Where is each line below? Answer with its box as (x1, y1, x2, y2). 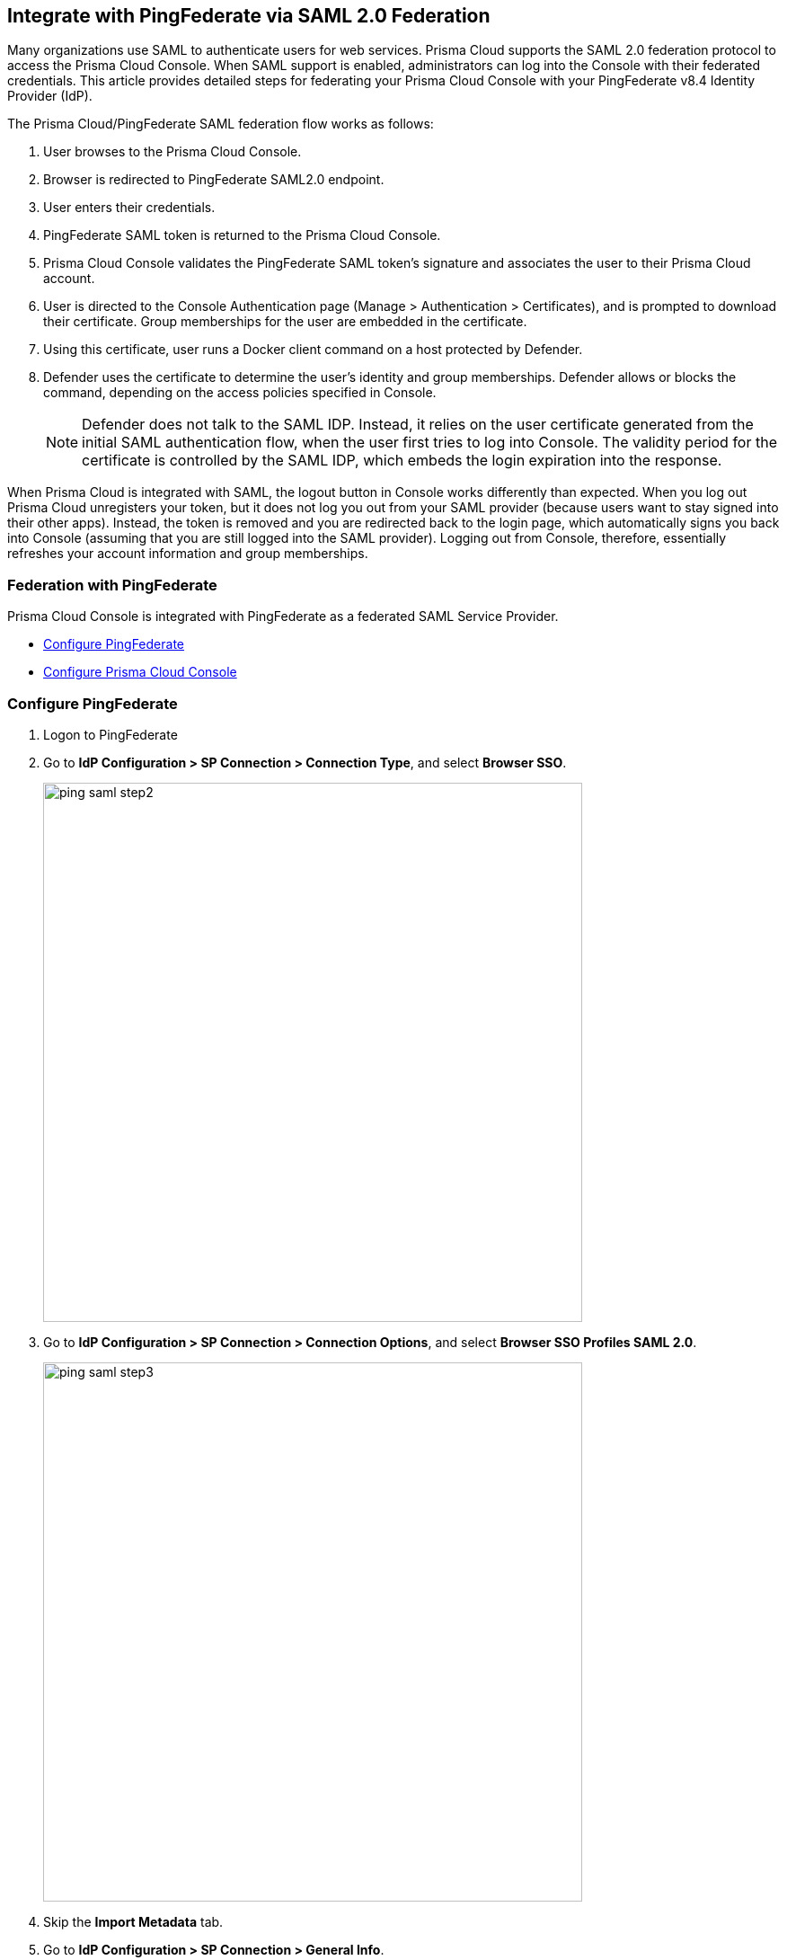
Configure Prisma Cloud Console (43, 664, 237, 680)
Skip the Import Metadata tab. (43, 1913, 224, 1929)
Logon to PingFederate (43, 726, 178, 742)
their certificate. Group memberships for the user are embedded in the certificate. (43, 314, 527, 330)
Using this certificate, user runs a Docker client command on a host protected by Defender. (43, 341, 583, 358)
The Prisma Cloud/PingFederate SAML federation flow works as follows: (7, 116, 434, 132)
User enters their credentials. (43, 200, 216, 216)
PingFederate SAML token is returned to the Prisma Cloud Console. (43, 227, 441, 244)
